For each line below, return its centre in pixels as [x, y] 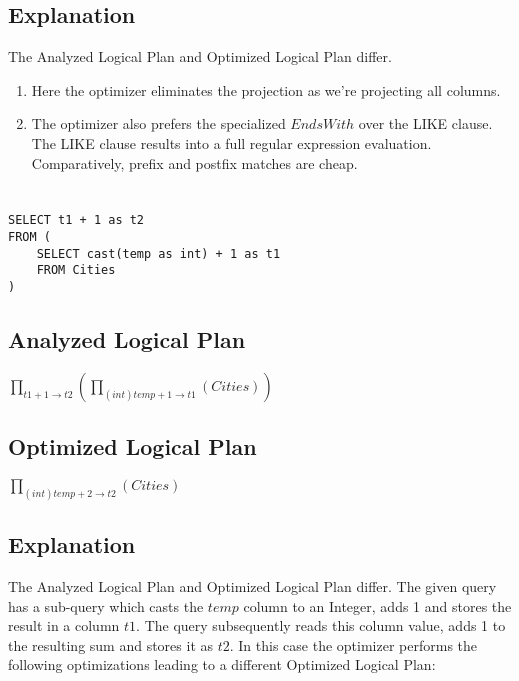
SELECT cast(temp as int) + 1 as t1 [158, 253]
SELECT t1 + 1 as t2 [76, 220]
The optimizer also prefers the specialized [158, 123]
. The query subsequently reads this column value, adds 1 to [321, 625]
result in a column [64, 625]
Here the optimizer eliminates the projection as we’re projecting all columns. [266, 89]
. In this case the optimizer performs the [353, 644]
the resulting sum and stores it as [111, 644]
